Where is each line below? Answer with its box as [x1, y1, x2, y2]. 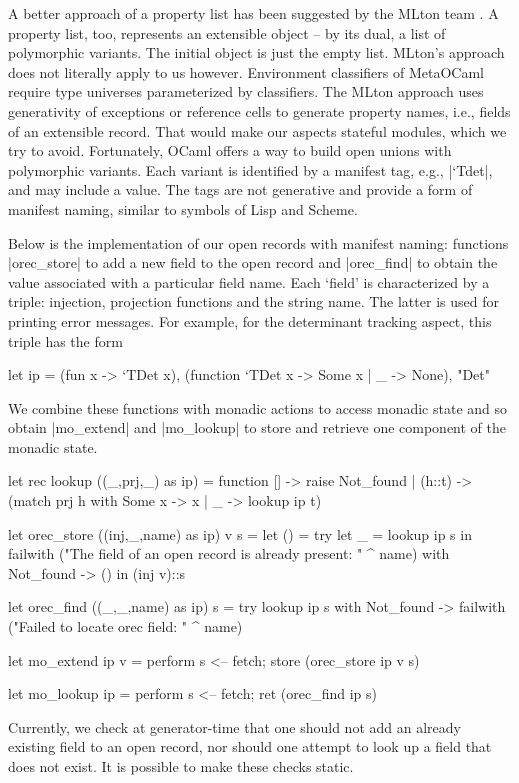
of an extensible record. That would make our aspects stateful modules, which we [8, 120, 507, 141]
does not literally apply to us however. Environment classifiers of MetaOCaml [8, 61, 484, 82]
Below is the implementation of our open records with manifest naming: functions [8, 232, 509, 253]
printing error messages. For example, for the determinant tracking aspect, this [8, 310, 492, 331]
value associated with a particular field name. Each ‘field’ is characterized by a [8, 271, 490, 292]
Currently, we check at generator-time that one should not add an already [8, 716, 461, 737]
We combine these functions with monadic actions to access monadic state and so [8, 397, 508, 418]
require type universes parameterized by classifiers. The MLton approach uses [8, 81, 484, 102]
